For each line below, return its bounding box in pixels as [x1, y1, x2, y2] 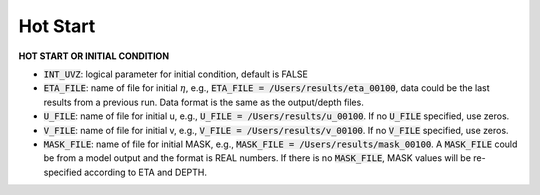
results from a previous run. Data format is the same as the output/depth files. [43, 96, 364, 108]
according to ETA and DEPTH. [83, 166, 208, 178]
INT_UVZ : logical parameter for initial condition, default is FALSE [43, 68, 309, 80]
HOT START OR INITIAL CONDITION [18, 50, 170, 62]
